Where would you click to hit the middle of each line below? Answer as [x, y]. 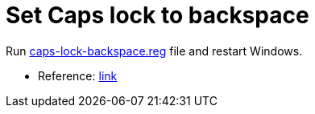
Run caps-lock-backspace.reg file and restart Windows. [154, 51]
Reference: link [78, 75]
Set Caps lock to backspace [157, 15]
